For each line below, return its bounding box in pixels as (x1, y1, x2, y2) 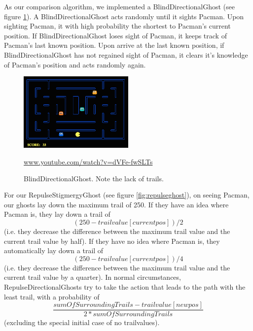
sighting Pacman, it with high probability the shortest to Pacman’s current (4, 21, 231, 31)
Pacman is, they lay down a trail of (4, 209, 110, 219)
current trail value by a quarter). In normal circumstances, (4, 272, 181, 282)
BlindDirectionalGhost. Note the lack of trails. (24, 173, 164, 183)
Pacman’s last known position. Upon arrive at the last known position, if (4, 40, 224, 50)
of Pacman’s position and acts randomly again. (4, 59, 146, 69)
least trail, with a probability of (4, 291, 100, 301)
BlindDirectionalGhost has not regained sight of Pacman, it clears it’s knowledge (4, 49, 248, 60)
